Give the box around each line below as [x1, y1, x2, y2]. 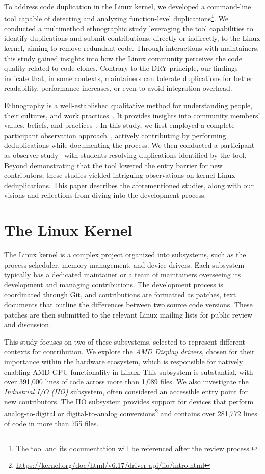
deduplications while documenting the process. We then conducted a [4, 140, 218, 150]
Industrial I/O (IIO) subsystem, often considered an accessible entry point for [4, 386, 248, 397]
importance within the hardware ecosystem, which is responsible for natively [4, 356, 243, 366]
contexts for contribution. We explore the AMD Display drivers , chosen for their [4, 346, 255, 357]
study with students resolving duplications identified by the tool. [41, 149, 247, 160]
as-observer [4, 149, 39, 160]
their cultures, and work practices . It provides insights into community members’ [4, 110, 260, 120]
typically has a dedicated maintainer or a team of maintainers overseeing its [4, 269, 241, 280]
